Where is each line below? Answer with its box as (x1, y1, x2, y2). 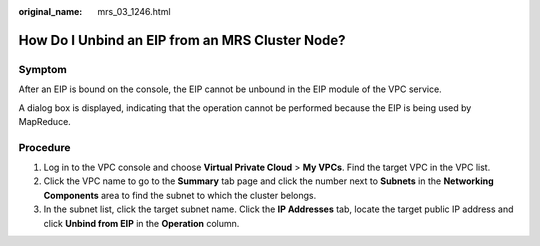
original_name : (18, 6, 83, 17)
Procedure (18, 140, 71, 154)
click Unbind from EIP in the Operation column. (43, 217, 240, 229)
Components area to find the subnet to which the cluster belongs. (43, 189, 317, 201)
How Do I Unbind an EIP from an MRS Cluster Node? (18, 31, 346, 49)
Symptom (18, 62, 67, 76)
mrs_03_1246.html (97, 6, 171, 17)
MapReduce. (18, 115, 72, 127)
